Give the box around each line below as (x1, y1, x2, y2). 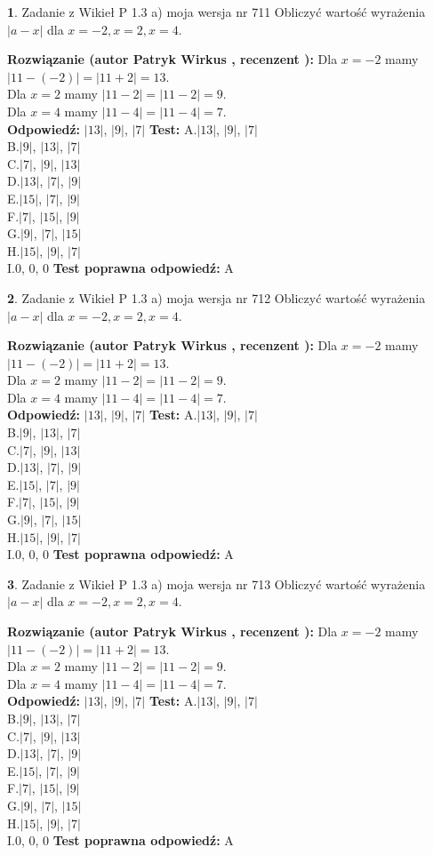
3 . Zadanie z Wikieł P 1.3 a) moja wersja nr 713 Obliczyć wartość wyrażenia (7, 574, 426, 593)
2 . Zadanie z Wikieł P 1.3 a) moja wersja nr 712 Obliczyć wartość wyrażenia (7, 288, 426, 307)
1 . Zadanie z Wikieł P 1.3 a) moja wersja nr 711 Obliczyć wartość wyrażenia (7, 3, 426, 20)
